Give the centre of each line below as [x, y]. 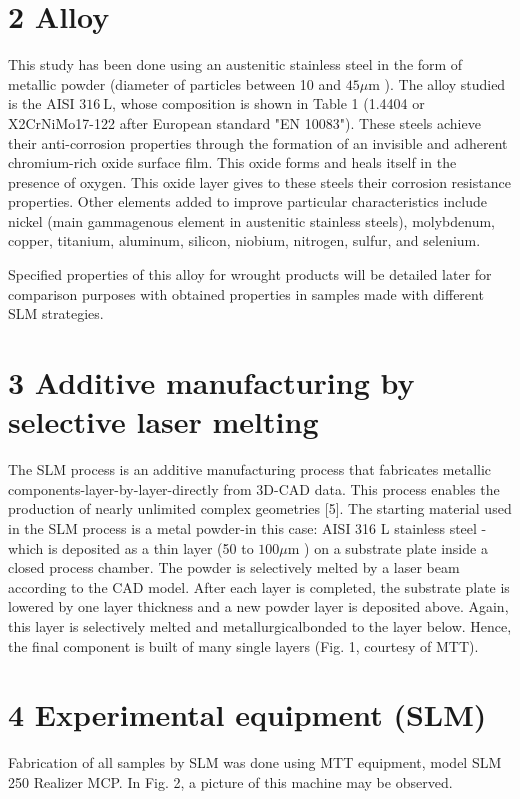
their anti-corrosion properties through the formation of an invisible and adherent [258, 142]
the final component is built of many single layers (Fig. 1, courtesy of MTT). [243, 645]
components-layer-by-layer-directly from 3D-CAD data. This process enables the [254, 488]
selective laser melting [163, 421]
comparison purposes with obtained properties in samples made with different [246, 293]
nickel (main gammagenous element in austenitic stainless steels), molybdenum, [251, 220]
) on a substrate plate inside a [396, 547]
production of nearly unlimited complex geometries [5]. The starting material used [260, 508]
